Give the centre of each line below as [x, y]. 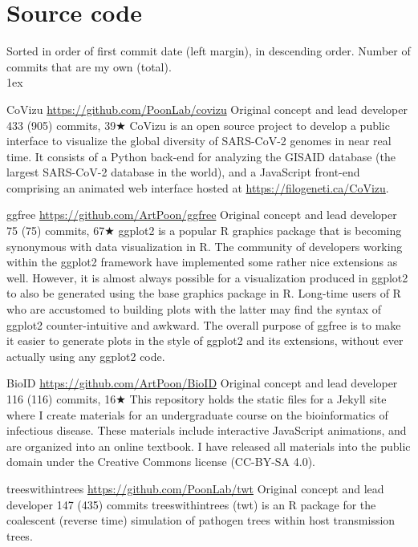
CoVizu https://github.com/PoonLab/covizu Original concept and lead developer [207, 109]
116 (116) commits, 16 [61, 399]
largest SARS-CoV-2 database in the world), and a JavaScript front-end [183, 172]
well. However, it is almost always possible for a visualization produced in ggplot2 [207, 277]
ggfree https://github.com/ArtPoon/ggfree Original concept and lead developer [202, 215]
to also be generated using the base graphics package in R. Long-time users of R [204, 293]
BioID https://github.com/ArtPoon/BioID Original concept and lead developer [202, 383]
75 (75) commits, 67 [56, 231]
